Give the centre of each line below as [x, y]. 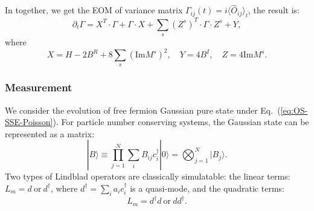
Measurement [39, 87]
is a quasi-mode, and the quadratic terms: [207, 188]
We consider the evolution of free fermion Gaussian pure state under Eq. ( [143, 110]
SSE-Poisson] [29, 122]
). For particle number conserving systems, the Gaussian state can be [181, 122]
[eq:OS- [294, 110]
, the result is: [274, 10]
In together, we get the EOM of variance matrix [94, 10]
